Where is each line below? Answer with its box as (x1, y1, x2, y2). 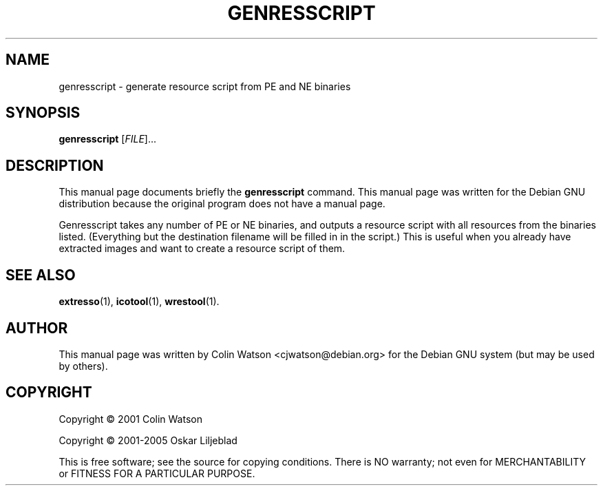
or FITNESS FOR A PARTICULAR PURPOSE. (59, 467, 255, 479)
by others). (59, 359, 108, 372)
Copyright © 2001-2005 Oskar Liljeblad (59, 434, 237, 446)
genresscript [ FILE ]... (59, 133, 157, 145)
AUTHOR (6, 319, 68, 337)
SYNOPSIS (6, 104, 81, 122)
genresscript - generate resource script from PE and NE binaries (59, 80, 351, 92)
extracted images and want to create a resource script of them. (59, 242, 346, 255)
